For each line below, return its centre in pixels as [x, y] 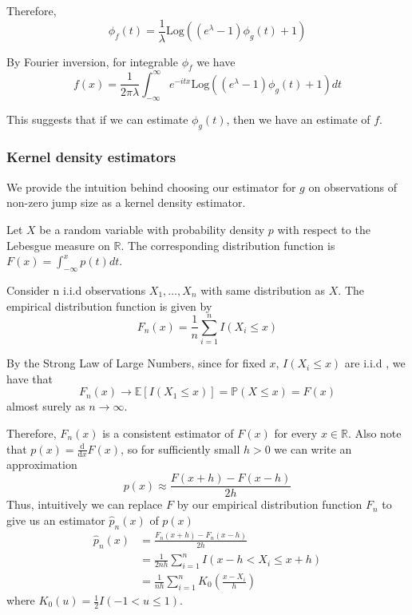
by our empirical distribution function [269, 504]
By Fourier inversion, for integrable [92, 61]
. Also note [374, 433]
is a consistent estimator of [168, 433]
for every [296, 433]
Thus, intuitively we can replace [85, 504]
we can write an [313, 448]
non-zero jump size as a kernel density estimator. [126, 202]
